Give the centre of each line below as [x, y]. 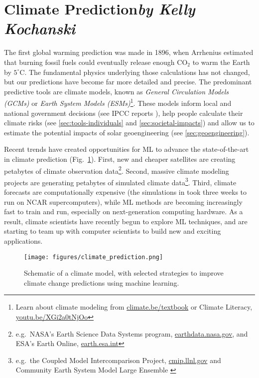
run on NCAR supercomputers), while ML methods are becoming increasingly [123, 201]
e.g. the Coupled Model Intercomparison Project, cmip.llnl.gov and [118, 360]
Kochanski [40, 28]
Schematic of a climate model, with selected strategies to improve [124, 273]
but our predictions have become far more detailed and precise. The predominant [128, 82]
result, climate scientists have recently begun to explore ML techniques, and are [126, 221]
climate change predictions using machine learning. [102, 282]
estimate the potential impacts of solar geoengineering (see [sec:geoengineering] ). [127, 132]
